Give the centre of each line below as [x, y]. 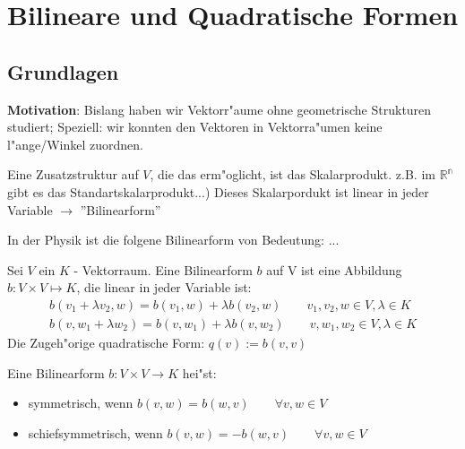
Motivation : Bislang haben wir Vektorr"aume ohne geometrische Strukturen [220, 109]
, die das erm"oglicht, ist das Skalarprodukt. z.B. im [293, 174]
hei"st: [199, 372]
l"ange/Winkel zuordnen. [75, 144]
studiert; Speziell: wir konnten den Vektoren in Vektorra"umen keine [195, 127]
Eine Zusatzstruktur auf [73, 174]
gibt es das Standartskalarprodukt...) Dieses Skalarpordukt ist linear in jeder [218, 191]
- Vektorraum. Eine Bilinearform [163, 269]
